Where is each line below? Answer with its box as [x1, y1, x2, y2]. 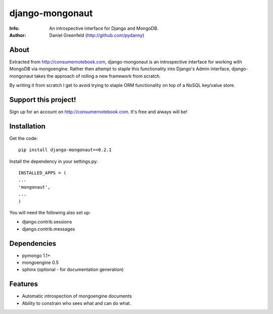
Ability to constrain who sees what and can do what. [22, 300, 131, 306]
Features [9, 280, 38, 288]
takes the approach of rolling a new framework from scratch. [34, 73, 161, 79]
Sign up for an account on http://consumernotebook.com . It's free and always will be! [9, 109, 188, 115]
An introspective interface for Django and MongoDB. [49, 25, 159, 31]
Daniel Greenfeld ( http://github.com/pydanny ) [49, 32, 145, 38]
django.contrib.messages [22, 226, 75, 232]
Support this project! [9, 95, 76, 104]
